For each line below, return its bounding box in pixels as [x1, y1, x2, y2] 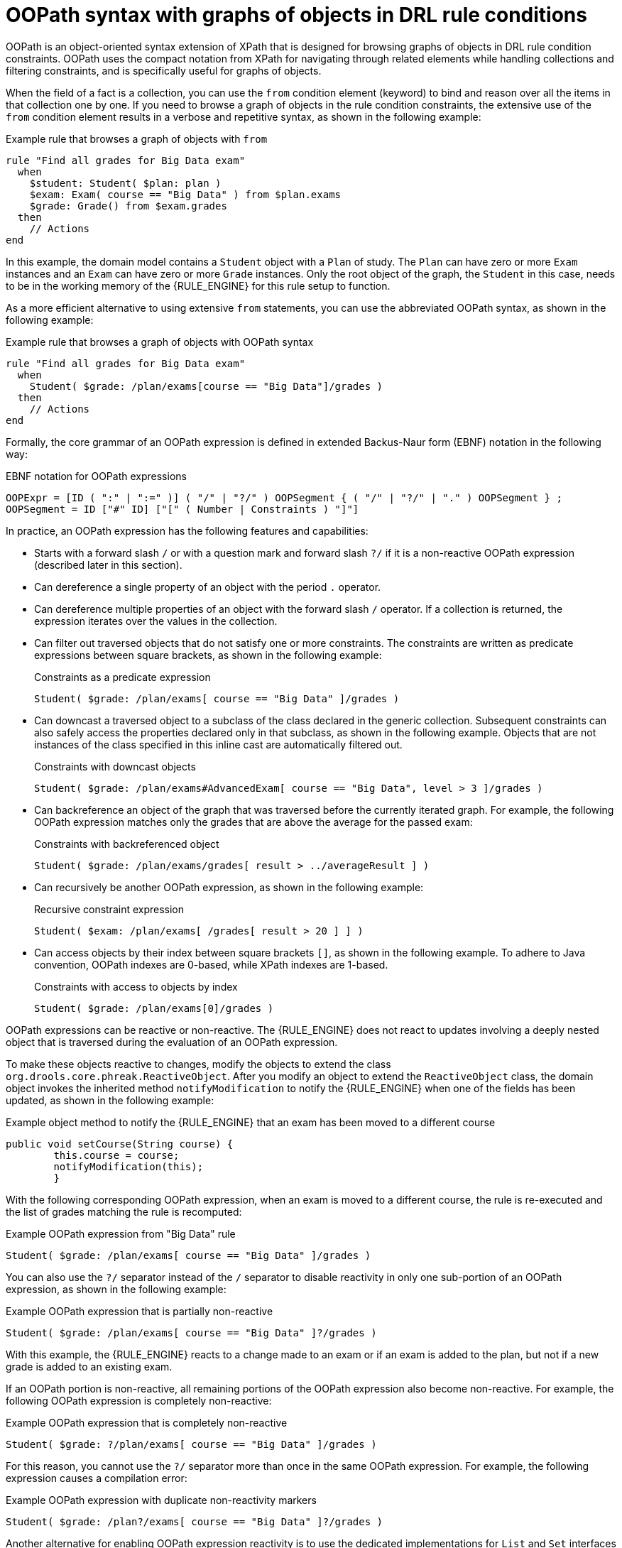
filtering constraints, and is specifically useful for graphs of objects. [6, 64, 322, 77]
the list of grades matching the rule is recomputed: [6, 1205, 242, 1218]
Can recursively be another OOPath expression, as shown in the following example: [34, 881, 424, 893]
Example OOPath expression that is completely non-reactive [6, 1416, 288, 1429]
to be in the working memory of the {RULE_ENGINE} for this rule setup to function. [6, 279, 391, 292]
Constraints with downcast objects [34, 760, 196, 773]
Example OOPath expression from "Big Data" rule [6, 1227, 236, 1240]
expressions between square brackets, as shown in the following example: [34, 648, 382, 661]
